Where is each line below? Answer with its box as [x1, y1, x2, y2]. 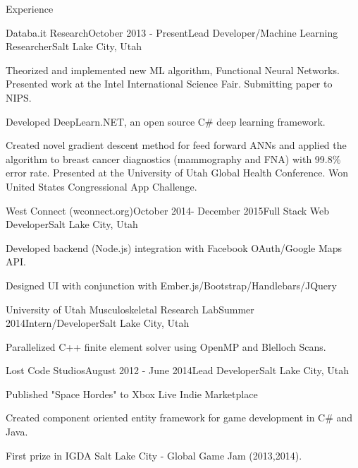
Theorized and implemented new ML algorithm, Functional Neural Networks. [6, 62, 340, 77]
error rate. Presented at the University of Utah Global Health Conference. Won [6, 165, 349, 180]
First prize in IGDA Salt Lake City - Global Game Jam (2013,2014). [6, 448, 302, 462]
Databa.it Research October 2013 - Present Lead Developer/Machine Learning [6, 25, 338, 40]
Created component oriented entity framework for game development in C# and [6, 410, 353, 425]
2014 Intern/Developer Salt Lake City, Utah [6, 316, 190, 330]
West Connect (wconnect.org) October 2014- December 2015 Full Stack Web [6, 203, 330, 217]
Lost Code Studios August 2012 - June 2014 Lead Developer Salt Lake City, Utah [6, 363, 349, 378]
